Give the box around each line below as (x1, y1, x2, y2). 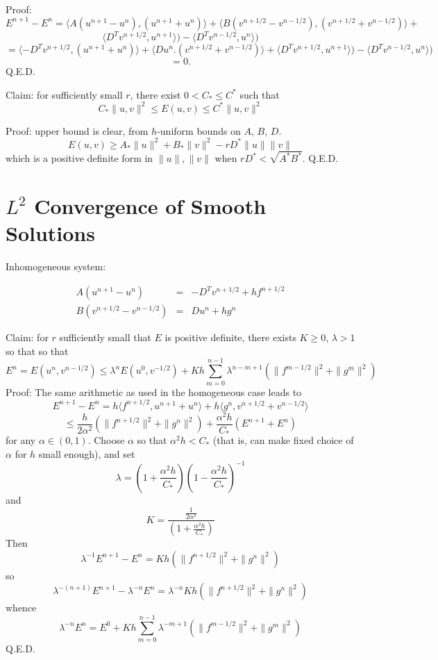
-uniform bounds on (157, 123, 241, 138)
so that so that (6, 343, 69, 358)
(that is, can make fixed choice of (212, 433, 354, 447)
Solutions (6, 219, 95, 247)
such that (239, 87, 280, 101)
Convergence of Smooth (34, 191, 267, 220)
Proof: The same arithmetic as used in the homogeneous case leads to (6, 384, 302, 399)
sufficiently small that (59, 330, 151, 345)
